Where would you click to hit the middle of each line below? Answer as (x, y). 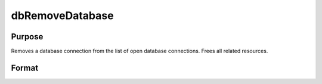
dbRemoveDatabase (62, 15)
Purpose (27, 37)
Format (25, 68)
